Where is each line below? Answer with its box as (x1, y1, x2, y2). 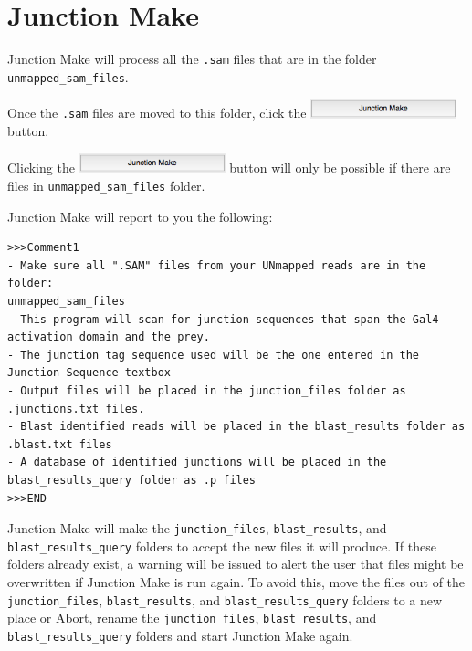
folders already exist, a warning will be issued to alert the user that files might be (7, 554, 464, 573)
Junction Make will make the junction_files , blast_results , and (7, 519, 387, 538)
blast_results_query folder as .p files (7, 473, 257, 487)
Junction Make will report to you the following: (7, 206, 273, 226)
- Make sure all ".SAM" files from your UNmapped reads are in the (7, 258, 426, 272)
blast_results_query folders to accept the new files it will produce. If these (7, 536, 436, 555)
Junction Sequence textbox (7, 366, 171, 380)
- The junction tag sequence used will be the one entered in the (7, 348, 420, 362)
